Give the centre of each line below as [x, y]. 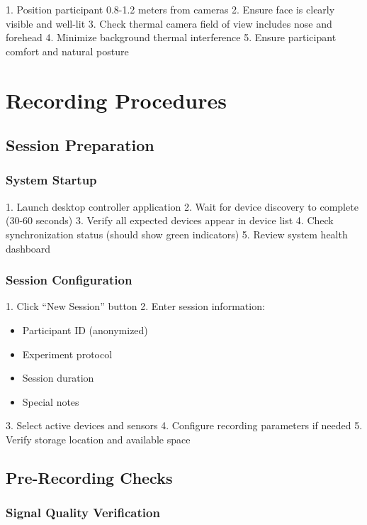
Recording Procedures [117, 100]
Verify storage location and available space [98, 439]
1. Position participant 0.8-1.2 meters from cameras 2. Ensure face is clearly [170, 9]
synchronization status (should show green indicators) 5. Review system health [177, 234]
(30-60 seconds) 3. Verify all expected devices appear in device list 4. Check [170, 220]
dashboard [28, 248]
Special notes [51, 401]
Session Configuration [69, 280]
